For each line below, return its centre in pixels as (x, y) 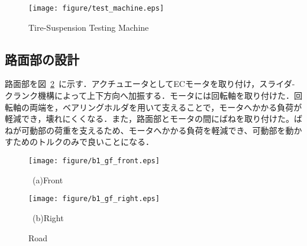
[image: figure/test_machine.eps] (96, 8)
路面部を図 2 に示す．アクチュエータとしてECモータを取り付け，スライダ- (150, 84)
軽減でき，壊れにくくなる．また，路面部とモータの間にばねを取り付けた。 (150, 119)
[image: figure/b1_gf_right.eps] (94, 199)
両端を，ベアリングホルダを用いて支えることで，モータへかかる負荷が (166, 107)
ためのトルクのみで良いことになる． (83, 142)
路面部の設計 (42, 59)
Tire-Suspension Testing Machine (89, 27)
